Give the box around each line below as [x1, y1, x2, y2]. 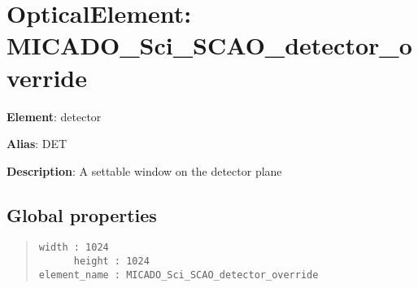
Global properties [7, 202, 157, 227]
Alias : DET [7, 135, 67, 152]
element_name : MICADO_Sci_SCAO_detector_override [38, 268, 319, 281]
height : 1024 [73, 255, 150, 268]
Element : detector [7, 107, 102, 124]
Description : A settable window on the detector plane [7, 162, 282, 179]
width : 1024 [38, 242, 109, 254]
